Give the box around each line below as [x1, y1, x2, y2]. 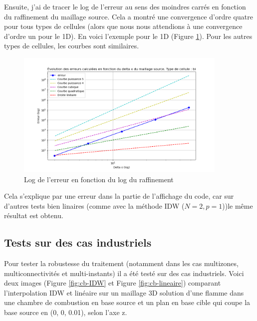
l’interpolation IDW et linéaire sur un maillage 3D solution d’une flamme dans [4, 287, 244, 298]
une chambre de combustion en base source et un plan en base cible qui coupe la [4, 297, 251, 308]
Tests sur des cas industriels [4, 235, 152, 250]
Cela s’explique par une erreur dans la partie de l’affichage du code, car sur [4, 191, 234, 201]
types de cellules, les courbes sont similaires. [4, 40, 139, 51]
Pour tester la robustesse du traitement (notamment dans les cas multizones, [4, 258, 239, 269]
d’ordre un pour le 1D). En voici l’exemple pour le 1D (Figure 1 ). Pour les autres [4, 30, 253, 41]
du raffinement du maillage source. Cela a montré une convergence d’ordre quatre [4, 11, 253, 21]
